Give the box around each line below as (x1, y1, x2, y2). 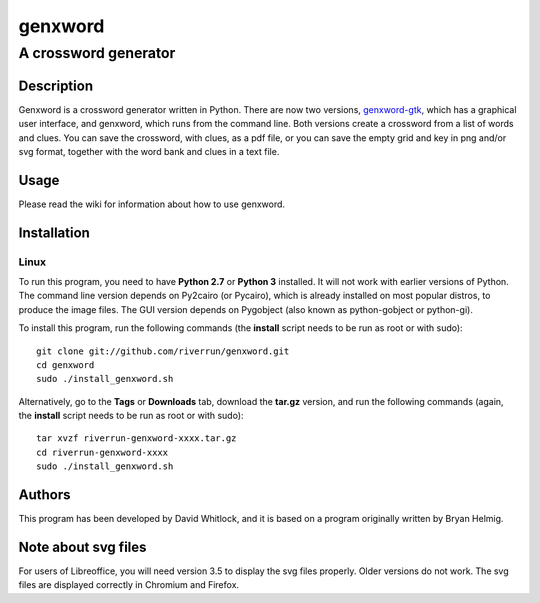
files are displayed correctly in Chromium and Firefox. (18, 579, 240, 591)
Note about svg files (18, 538, 147, 555)
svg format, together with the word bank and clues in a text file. (18, 145, 280, 157)
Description (18, 77, 94, 94)
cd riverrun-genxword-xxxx (36, 446, 169, 458)
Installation (18, 224, 90, 241)
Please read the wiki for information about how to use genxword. (18, 198, 285, 210)
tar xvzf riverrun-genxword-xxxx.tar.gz (36, 433, 237, 444)
